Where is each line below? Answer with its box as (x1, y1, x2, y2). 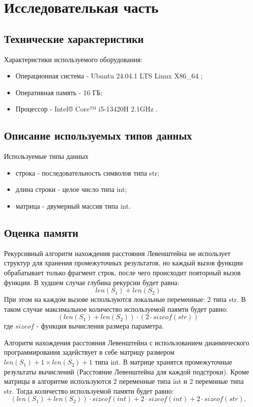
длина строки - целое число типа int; (15, 184, 127, 194)
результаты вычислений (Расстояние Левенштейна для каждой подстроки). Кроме (4, 366, 250, 376)
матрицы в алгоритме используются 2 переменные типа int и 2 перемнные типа (4, 376, 244, 386)
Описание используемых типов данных (4, 128, 192, 143)
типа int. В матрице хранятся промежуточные (95, 357, 232, 367)
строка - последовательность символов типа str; (15, 167, 159, 178)
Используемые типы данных (4, 151, 89, 161)
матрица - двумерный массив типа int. (15, 200, 131, 211)
